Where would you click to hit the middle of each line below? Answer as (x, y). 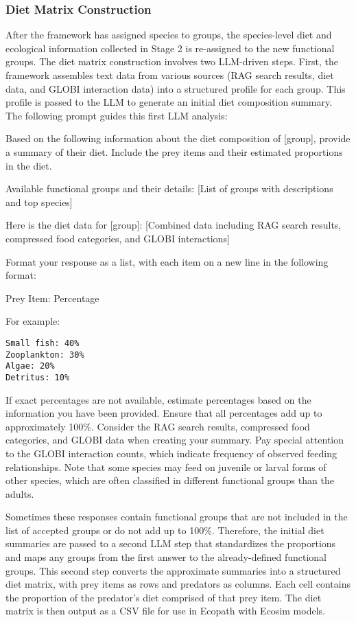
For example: (33, 321)
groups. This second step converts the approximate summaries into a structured (173, 570)
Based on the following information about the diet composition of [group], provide (178, 138)
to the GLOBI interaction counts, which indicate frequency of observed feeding (171, 453)
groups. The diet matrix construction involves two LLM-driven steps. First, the (172, 61)
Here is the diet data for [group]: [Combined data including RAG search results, (174, 225)
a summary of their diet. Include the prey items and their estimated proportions (174, 151)
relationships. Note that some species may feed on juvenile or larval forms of (166, 466)
